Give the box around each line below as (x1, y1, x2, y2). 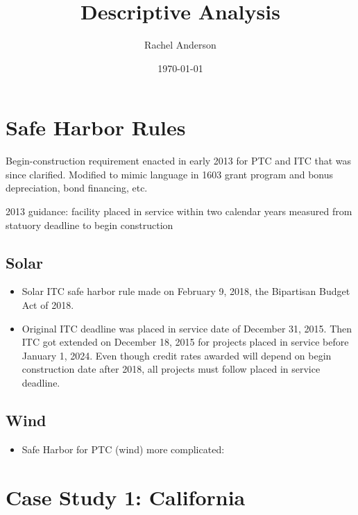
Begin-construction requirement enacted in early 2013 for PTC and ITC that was (6, 153, 352, 168)
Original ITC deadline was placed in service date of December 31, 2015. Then (22, 321, 352, 335)
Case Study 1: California (6, 482, 246, 511)
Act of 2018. (22, 298, 74, 312)
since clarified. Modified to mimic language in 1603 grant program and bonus (6, 167, 334, 181)
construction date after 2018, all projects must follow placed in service (22, 362, 321, 376)
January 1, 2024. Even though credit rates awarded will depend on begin (22, 348, 332, 362)
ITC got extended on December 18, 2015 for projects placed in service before (22, 335, 349, 349)
